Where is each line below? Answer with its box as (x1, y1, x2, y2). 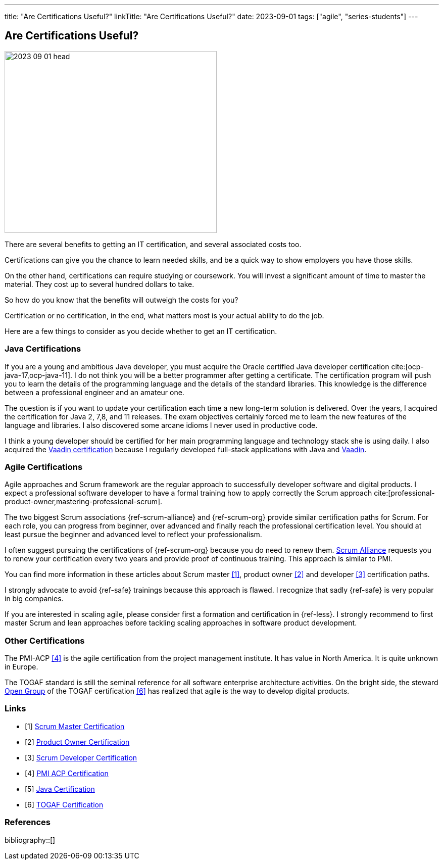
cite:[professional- (374, 489, 435, 498)
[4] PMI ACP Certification (25, 769, 109, 778)
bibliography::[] (5, 835, 56, 844)
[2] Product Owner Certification (25, 737, 130, 746)
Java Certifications (5, 344, 81, 354)
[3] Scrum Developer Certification (25, 753, 137, 762)
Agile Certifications (5, 461, 83, 472)
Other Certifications (5, 635, 85, 646)
